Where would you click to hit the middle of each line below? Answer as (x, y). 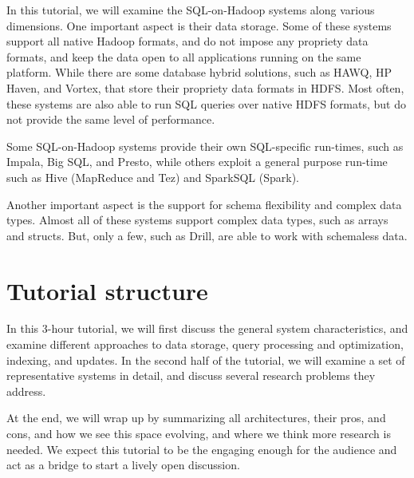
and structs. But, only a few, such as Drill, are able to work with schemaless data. (207, 235)
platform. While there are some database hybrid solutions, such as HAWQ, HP (199, 72)
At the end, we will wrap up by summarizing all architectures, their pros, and (196, 418)
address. (26, 391)
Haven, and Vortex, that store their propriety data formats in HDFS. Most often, (205, 87)
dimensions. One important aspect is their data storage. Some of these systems (199, 25)
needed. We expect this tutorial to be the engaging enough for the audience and (202, 449)
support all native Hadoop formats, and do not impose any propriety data (187, 41)
